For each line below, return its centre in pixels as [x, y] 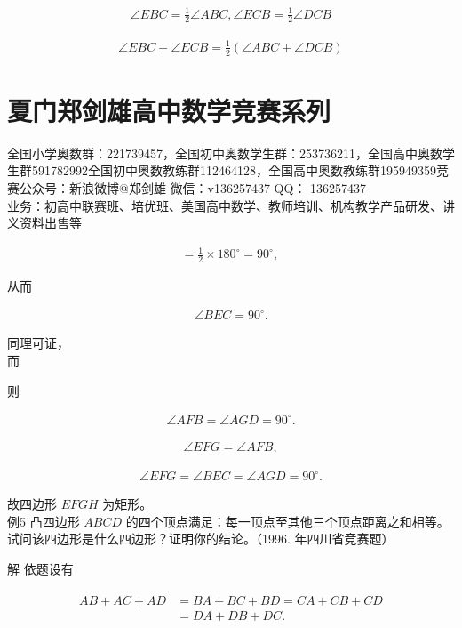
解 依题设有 [40, 568]
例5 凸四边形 [44, 521]
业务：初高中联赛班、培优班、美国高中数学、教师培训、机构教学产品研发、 [225, 205]
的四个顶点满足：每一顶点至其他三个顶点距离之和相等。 [287, 521]
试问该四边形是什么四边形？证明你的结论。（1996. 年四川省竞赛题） [201, 539]
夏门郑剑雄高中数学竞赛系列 [169, 110]
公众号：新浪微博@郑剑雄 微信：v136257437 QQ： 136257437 [193, 188]
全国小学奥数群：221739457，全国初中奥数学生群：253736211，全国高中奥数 [225, 153]
